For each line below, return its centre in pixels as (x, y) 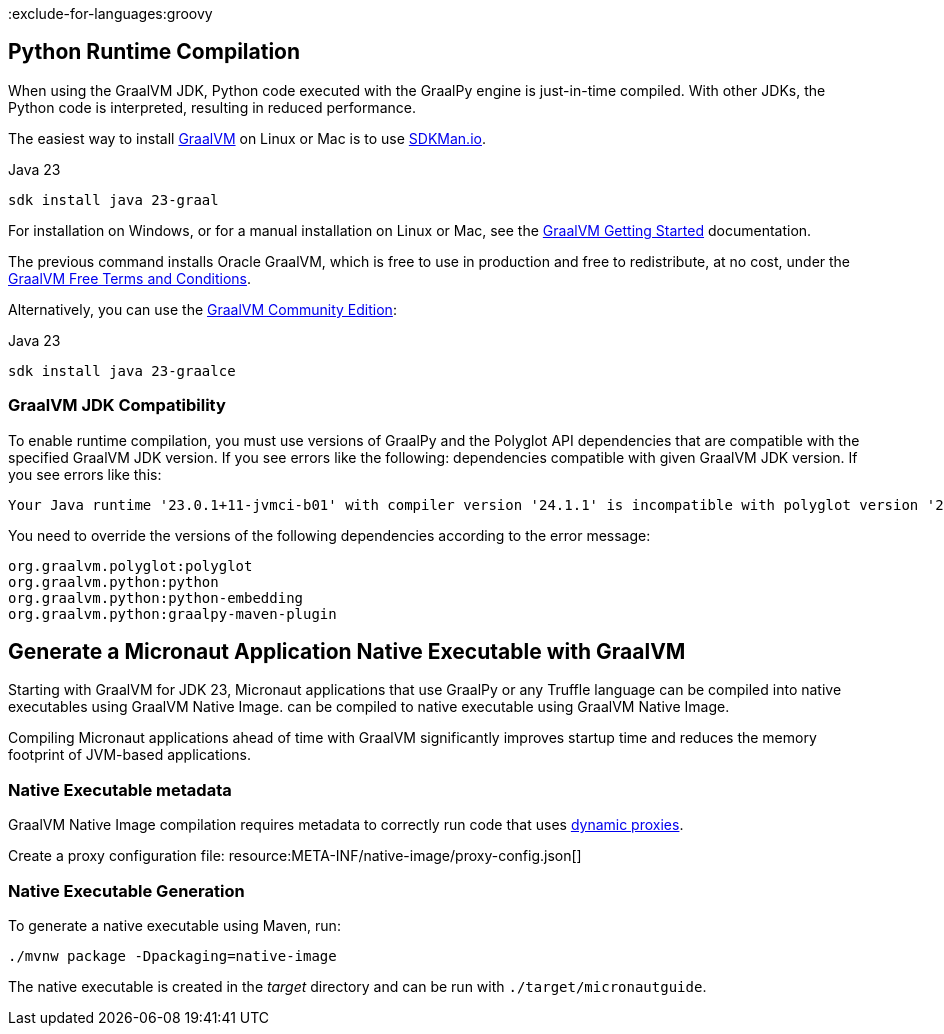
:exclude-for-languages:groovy (110, 13)
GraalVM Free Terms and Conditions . (129, 278)
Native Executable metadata (120, 789)
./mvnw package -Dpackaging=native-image (172, 955)
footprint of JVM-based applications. (130, 755)
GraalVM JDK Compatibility (117, 405)
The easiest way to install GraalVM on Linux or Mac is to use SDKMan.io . (247, 138)
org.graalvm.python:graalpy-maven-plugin (172, 613)
